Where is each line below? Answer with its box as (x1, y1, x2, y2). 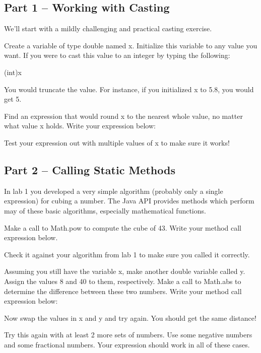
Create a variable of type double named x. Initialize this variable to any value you (4, 40, 257, 50)
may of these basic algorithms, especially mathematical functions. (4, 205, 206, 216)
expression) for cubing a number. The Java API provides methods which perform (4, 195, 254, 206)
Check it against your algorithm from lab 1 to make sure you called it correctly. (4, 249, 250, 259)
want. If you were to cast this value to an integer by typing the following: (4, 50, 230, 60)
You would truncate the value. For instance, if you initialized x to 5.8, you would (4, 84, 254, 94)
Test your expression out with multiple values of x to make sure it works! (4, 137, 230, 148)
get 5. (4, 94, 22, 104)
